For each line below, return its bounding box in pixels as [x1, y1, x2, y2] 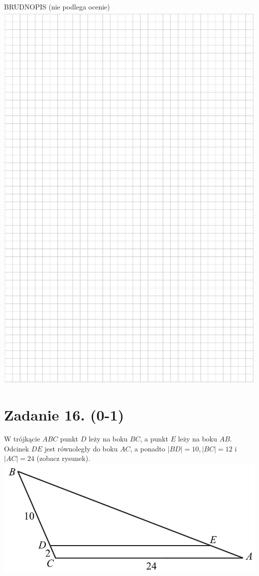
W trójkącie [4, 433, 40, 444]
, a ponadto [130, 443, 165, 453]
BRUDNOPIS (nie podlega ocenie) [4, 1, 110, 11]
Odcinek [4, 443, 29, 453]
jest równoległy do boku [44, 443, 118, 453]
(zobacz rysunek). [36, 453, 91, 463]
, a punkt [140, 433, 168, 444]
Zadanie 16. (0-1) [4, 405, 124, 425]
